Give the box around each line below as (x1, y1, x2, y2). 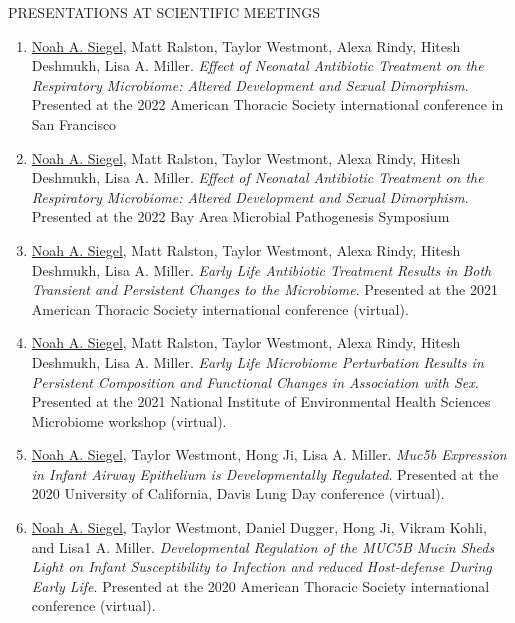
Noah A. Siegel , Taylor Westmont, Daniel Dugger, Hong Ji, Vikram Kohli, (31, 517, 487, 538)
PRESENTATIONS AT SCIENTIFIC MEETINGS (8, 2, 321, 22)
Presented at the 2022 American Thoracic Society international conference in (31, 94, 504, 115)
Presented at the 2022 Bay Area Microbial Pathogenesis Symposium (31, 206, 450, 227)
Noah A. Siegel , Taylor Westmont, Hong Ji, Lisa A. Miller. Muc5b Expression (31, 444, 507, 465)
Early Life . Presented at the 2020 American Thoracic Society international (31, 575, 490, 596)
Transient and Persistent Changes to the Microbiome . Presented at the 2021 (31, 279, 498, 300)
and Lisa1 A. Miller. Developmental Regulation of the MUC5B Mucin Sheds (31, 536, 495, 557)
